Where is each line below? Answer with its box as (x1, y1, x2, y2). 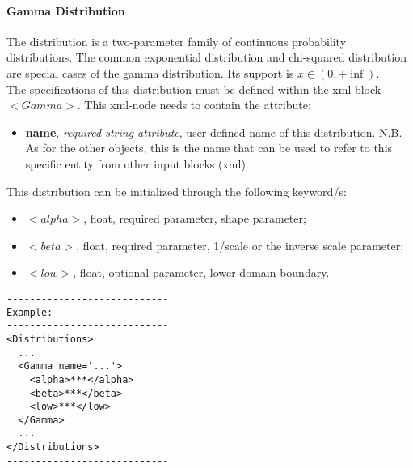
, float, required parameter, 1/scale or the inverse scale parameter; (76, 236, 404, 253)
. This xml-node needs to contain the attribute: (77, 96, 311, 113)
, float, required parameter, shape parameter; (83, 210, 306, 227)
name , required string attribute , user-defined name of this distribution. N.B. (25, 123, 402, 140)
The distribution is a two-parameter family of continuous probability (6, 32, 347, 49)
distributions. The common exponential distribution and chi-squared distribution (6, 49, 407, 66)
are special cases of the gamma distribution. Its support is (6, 64, 294, 81)
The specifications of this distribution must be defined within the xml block (6, 80, 381, 97)
